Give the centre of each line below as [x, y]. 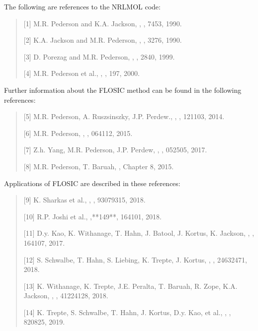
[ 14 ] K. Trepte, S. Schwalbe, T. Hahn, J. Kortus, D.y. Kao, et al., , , [127, 312]
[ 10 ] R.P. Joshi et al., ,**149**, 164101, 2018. [92, 216]
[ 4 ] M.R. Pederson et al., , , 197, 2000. [82, 73]
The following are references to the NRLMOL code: [82, 6]
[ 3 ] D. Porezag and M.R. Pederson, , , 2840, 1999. [99, 56]
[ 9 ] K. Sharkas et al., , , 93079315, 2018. [85, 200]
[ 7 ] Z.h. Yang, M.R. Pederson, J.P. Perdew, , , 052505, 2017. [115, 150]
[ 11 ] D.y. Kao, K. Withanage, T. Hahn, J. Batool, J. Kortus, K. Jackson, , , [139, 233]
